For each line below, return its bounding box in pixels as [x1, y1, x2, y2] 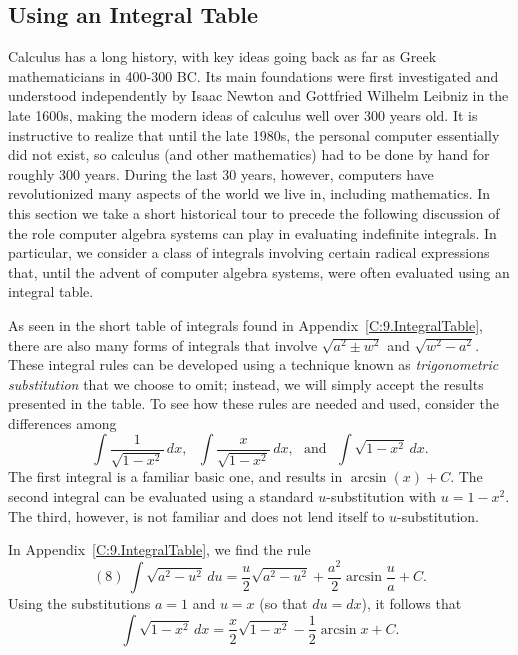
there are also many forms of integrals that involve [8, 334, 318, 355]
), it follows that [361, 593, 462, 614]
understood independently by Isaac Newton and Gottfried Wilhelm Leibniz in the [8, 85, 509, 106]
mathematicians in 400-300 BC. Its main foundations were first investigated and [8, 65, 499, 86]
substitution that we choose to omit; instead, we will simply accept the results [8, 373, 484, 394]
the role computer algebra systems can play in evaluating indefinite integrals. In [8, 222, 497, 243]
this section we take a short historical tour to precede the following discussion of [8, 202, 500, 223]
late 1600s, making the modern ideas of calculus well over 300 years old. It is [8, 104, 478, 125]
